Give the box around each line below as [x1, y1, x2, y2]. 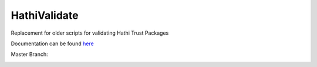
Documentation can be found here [11, 40, 94, 47]
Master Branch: [11, 51, 48, 58]
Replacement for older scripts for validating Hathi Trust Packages [11, 29, 169, 36]
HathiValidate [11, 9, 79, 22]
